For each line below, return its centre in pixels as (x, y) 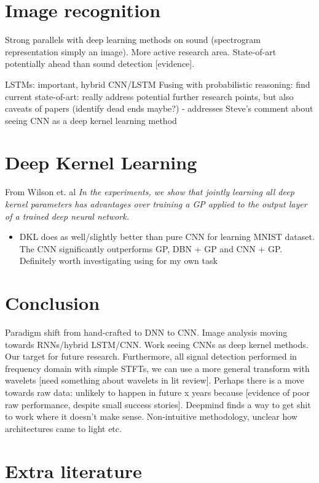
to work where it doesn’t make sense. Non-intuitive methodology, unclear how (151, 416)
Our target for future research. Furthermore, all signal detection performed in (151, 356)
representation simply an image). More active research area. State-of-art (141, 51)
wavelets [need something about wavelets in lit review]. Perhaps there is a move (155, 380)
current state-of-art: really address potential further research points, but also (149, 96)
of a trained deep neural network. (67, 216)
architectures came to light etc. (63, 428)
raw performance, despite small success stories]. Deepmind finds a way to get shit (158, 404)
